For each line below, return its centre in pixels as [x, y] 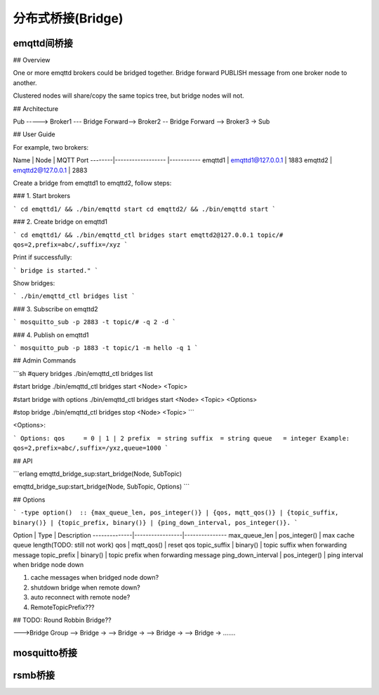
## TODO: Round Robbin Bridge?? [62, 620]
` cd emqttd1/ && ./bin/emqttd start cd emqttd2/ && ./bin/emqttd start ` [145, 209]
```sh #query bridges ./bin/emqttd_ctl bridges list [83, 373]
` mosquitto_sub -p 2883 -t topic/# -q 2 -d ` [94, 322]
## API [23, 461]
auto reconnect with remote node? [80, 597]
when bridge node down [48, 565]
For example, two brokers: [51, 147]
